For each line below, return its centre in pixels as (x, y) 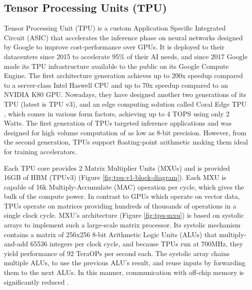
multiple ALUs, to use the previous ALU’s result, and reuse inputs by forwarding (125, 263)
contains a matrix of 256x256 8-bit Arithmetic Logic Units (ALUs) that (110, 234)
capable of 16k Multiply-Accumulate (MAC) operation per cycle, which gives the (124, 186)
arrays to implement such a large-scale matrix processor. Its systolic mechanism (122, 225)
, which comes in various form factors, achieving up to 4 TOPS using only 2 (117, 113)
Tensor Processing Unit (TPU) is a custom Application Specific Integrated (115, 28)
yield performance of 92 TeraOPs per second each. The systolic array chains (117, 253)
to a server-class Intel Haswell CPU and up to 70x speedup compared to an (116, 85)
